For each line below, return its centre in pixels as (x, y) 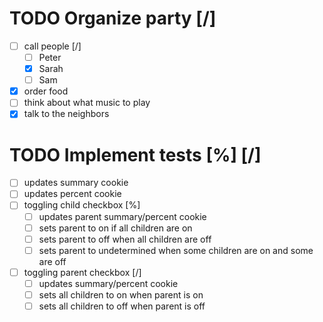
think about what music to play (87, 103)
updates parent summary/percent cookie (122, 216)
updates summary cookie (76, 183)
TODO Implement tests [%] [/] (135, 154)
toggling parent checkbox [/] (82, 272)
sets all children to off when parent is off (122, 306)
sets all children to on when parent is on (121, 294)
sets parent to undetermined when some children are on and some (176, 250)
